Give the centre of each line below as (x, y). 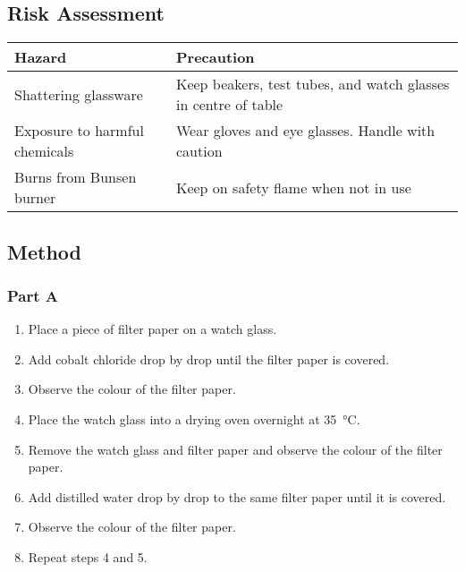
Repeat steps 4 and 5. (88, 556)
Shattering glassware (79, 94)
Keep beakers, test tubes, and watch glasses (313, 84)
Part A (33, 295)
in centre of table (229, 105)
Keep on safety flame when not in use (293, 187)
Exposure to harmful (79, 131)
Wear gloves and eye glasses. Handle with (305, 131)
